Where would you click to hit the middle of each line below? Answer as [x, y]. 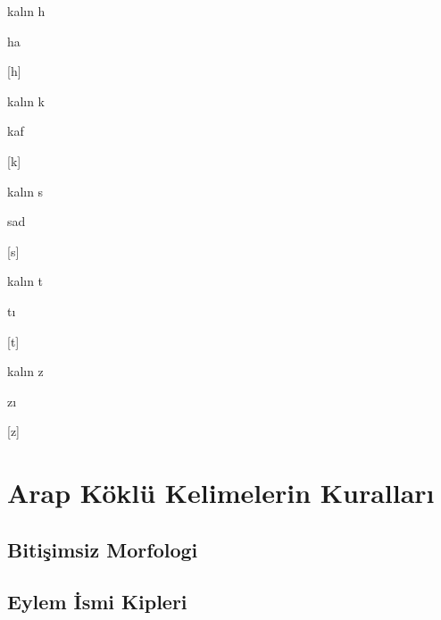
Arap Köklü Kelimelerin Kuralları [221, 493]
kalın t [25, 281]
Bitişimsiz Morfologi [103, 549]
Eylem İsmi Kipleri [97, 602]
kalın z [25, 371]
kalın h [26, 11]
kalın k [26, 101]
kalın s [25, 191]
